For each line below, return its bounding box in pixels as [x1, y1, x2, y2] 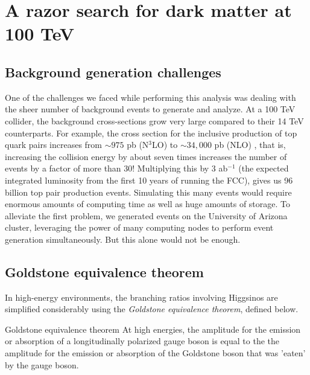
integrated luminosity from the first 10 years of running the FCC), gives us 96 [5, 173, 293, 186]
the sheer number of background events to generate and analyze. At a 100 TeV [5, 103, 296, 115]
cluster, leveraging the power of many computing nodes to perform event [5, 221, 274, 234]
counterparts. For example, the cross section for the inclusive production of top [5, 126, 297, 139]
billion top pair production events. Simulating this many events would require [5, 185, 292, 198]
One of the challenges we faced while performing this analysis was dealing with [5, 91, 296, 103]
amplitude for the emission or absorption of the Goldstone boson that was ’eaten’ [5, 347, 306, 359]
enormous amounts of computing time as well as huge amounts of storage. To [5, 197, 290, 210]
